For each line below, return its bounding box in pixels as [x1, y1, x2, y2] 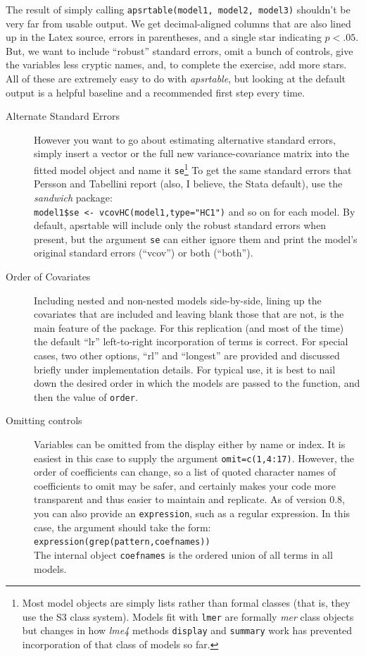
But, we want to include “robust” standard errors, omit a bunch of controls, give [6, 43, 353, 58]
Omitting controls [6, 413, 82, 428]
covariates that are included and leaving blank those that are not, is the [34, 307, 344, 321]
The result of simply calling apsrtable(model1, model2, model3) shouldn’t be [6, 2, 351, 16]
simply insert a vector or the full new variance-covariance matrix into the [34, 146, 349, 161]
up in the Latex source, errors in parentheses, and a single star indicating [6, 30, 322, 44]
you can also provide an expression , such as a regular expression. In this [34, 506, 351, 521]
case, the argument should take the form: [34, 519, 211, 534]
